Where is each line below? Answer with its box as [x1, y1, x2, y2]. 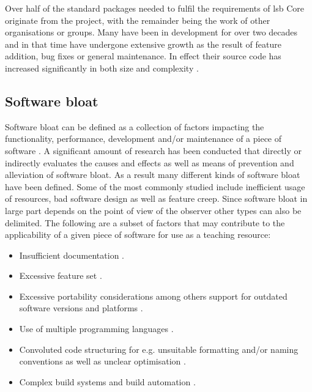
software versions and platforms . [19, 301, 143, 314]
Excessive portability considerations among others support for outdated [19, 289, 288, 302]
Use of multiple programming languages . [19, 322, 174, 335]
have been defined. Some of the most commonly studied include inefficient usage [5, 180, 305, 193]
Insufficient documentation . [19, 248, 125, 261]
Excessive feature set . [19, 269, 102, 282]
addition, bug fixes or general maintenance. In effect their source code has [5, 50, 281, 62]
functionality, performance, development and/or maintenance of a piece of [5, 132, 282, 145]
